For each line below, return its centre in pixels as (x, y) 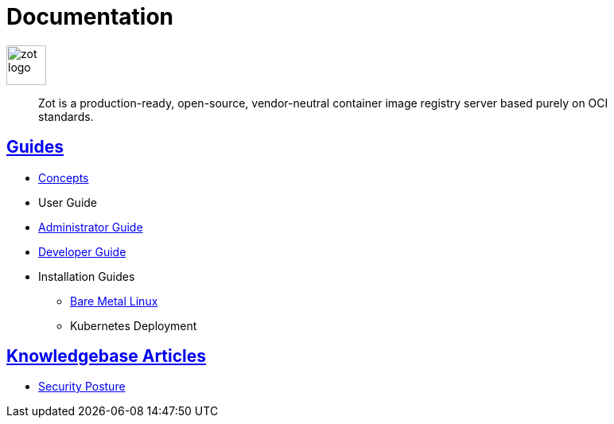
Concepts (64, 177)
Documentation (90, 17)
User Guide (68, 202)
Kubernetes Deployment (134, 325)
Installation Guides (87, 276)
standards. (66, 116)
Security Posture (82, 387)
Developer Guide (82, 251)
